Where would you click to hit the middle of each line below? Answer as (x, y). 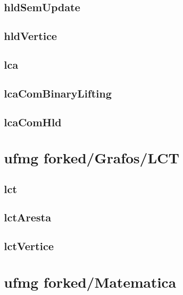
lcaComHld (33, 122)
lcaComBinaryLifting (58, 93)
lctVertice (29, 246)
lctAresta (28, 217)
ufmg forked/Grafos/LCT (92, 158)
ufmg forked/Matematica (90, 282)
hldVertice (30, 36)
